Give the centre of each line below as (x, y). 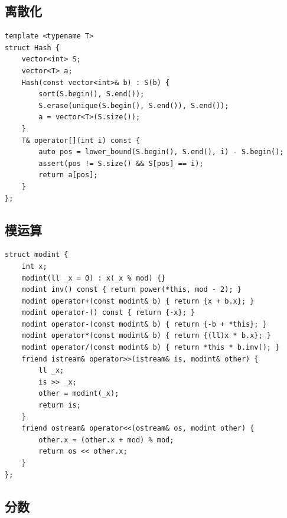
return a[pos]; (68, 175)
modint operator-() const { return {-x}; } (108, 313)
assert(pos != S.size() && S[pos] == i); (121, 163)
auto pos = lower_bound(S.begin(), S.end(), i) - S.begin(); (161, 152)
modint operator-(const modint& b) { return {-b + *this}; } (144, 324)
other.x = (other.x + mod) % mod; (106, 440)
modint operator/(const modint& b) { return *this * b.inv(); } (151, 348)
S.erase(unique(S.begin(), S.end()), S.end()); (134, 105)
